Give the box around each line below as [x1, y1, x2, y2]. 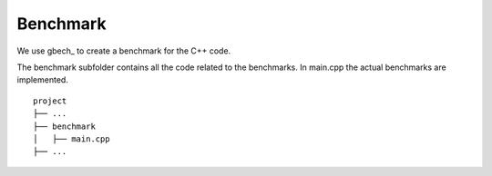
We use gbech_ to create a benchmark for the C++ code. [16, 45, 231, 56]
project [33, 95, 67, 106]
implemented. [16, 74, 68, 85]
